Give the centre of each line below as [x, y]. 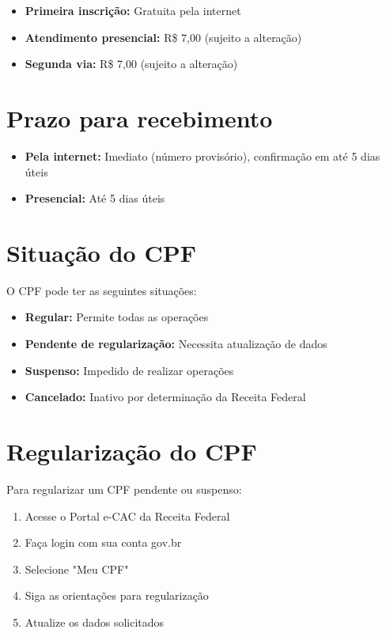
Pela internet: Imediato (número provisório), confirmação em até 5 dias [202, 155]
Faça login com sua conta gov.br [103, 542]
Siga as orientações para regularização [117, 595]
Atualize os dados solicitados [95, 622]
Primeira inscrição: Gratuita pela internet [133, 10]
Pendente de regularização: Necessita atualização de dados [176, 343]
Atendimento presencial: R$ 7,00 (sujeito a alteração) [163, 37]
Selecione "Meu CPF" [77, 569]
